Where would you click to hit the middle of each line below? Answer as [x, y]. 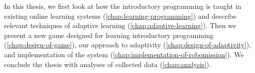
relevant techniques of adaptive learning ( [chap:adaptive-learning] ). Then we [120, 25]
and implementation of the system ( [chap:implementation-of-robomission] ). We [124, 54]
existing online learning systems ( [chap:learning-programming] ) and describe [120, 16]
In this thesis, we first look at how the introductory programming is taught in [123, 6]
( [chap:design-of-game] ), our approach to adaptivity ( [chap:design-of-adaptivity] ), [128, 45]
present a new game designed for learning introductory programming [109, 35]
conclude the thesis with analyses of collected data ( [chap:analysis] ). [108, 64]
